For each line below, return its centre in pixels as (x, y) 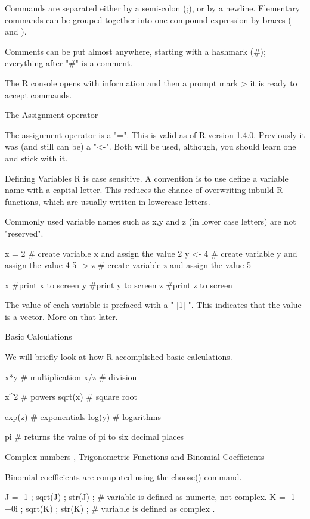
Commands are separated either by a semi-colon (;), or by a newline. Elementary (153, 8)
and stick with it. (36, 158)
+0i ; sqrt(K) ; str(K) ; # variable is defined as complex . (110, 508)
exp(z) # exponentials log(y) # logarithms (83, 416)
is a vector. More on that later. (61, 316)
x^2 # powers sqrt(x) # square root (71, 397)
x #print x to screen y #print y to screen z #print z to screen (119, 285)
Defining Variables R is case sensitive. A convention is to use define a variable (147, 178)
